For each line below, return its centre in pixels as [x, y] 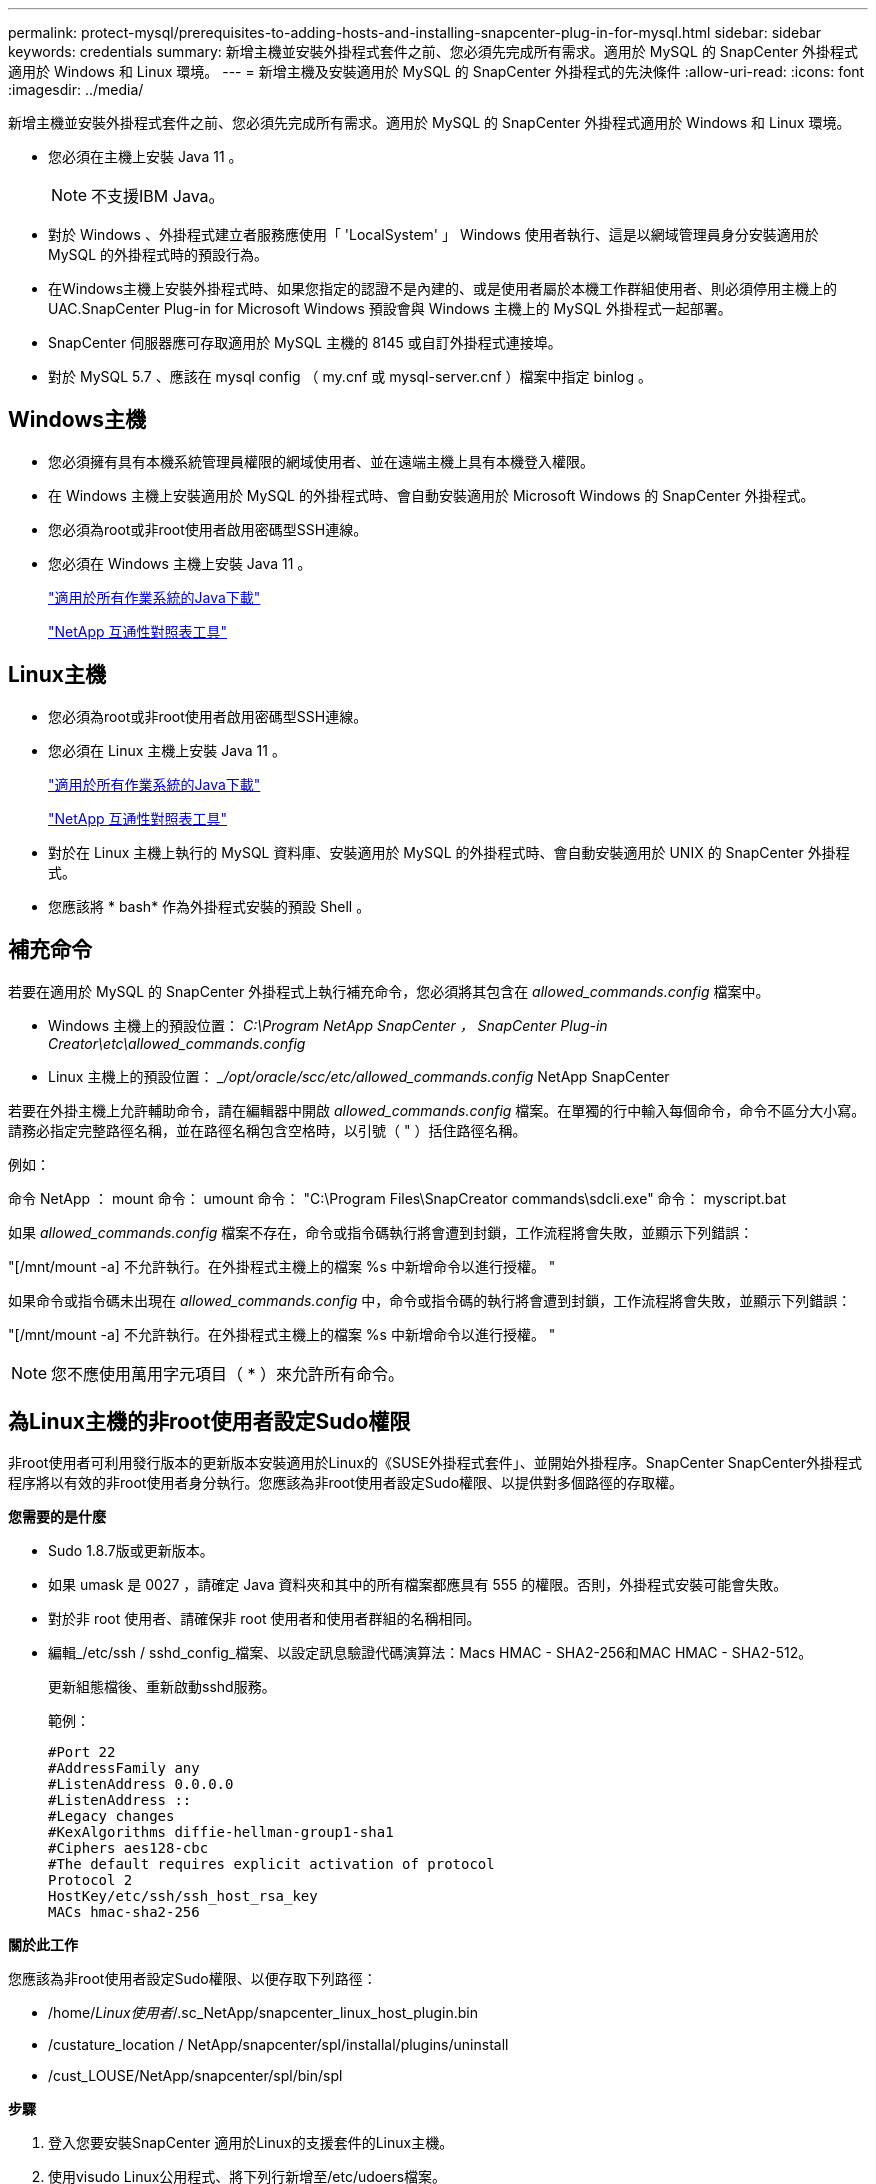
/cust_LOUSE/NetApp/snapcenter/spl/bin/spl [195, 2076]
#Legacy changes [111, 1816]
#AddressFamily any [124, 1768]
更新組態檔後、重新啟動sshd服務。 [162, 1687]
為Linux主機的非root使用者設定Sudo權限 [209, 1421]
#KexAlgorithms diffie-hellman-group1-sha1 [221, 1832]
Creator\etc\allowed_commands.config [177, 1043]
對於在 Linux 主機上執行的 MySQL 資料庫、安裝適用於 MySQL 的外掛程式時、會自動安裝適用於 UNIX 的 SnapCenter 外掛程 [449, 852]
